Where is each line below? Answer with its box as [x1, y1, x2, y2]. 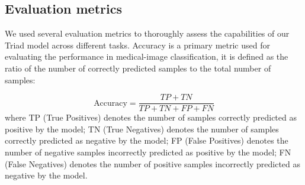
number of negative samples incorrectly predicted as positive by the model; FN [5, 146, 291, 158]
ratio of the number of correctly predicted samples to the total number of [5, 61, 271, 74]
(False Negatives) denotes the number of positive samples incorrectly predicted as [5, 157, 301, 170]
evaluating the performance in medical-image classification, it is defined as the [5, 50, 288, 63]
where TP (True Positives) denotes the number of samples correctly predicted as [5, 111, 297, 124]
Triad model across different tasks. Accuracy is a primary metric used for [5, 38, 270, 51]
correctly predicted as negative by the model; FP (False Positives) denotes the [5, 134, 288, 147]
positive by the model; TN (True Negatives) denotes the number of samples [5, 122, 279, 135]
